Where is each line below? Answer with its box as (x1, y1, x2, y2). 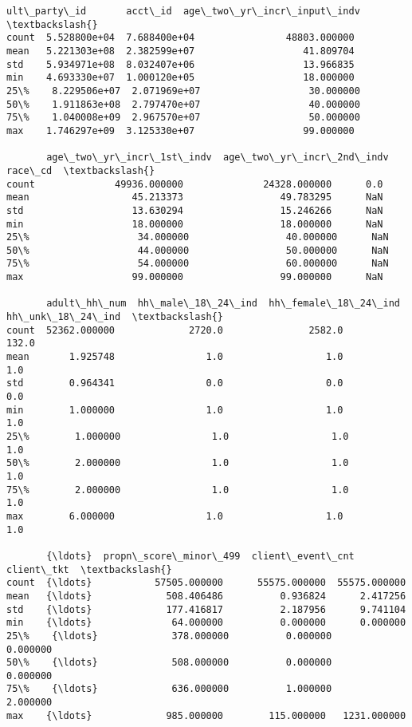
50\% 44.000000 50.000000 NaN (6, 244, 389, 256)
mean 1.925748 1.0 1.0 (6, 351, 343, 363)
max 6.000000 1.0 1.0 (6, 510, 343, 522)
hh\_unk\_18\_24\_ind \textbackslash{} (6, 311, 224, 323)
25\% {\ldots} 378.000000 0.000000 (6, 630, 332, 642)
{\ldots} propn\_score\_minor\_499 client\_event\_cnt (46, 550, 355, 562)
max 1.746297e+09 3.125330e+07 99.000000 (6, 124, 355, 136)
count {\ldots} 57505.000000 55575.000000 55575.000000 (6, 577, 406, 589)
